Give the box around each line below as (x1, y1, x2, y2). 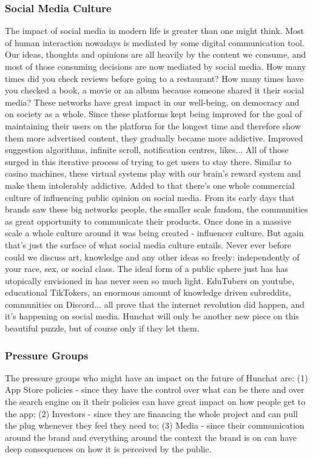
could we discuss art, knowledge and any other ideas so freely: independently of (5, 250, 300, 263)
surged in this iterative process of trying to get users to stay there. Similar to (5, 155, 292, 168)
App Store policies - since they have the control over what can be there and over (5, 383, 305, 396)
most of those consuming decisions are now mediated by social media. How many (5, 60, 306, 72)
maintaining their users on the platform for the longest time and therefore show (5, 119, 301, 132)
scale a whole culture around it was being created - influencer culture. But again (5, 226, 304, 239)
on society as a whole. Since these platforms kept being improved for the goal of (5, 107, 302, 120)
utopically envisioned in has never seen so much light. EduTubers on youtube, (5, 274, 295, 287)
